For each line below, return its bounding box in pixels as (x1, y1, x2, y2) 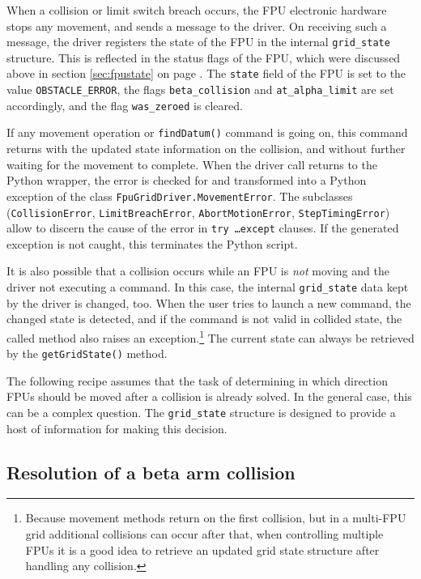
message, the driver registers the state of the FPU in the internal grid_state (6, 33, 390, 50)
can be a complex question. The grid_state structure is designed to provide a (6, 403, 396, 420)
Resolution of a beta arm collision (6, 459, 296, 484)
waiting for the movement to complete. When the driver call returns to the (6, 155, 377, 172)
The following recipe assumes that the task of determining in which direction (6, 372, 388, 389)
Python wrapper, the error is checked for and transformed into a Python (6, 172, 367, 189)
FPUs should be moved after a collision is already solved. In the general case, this (6, 388, 412, 405)
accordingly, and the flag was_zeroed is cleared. (6, 96, 243, 113)
